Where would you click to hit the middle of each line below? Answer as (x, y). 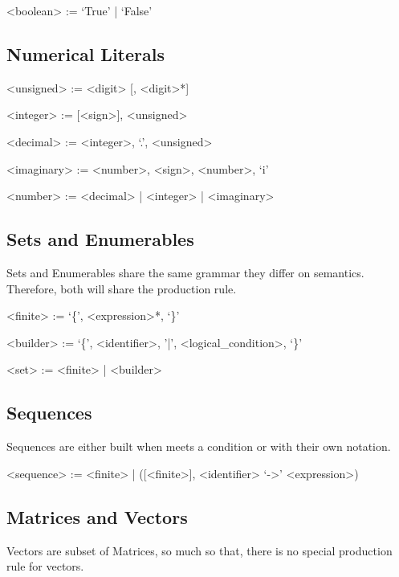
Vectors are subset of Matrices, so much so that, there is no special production (199, 550)
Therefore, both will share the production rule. (122, 288)
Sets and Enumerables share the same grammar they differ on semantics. (185, 272)
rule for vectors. (45, 566)
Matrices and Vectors (97, 516)
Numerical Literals (85, 53)
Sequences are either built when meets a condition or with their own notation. (199, 446)
